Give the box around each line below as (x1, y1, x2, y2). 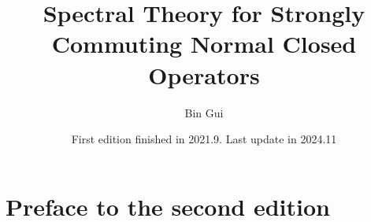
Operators (148, 58, 260, 91)
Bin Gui (184, 104, 224, 120)
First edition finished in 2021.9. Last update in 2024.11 (71, 131, 337, 147)
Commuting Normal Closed (51, 28, 357, 60)
